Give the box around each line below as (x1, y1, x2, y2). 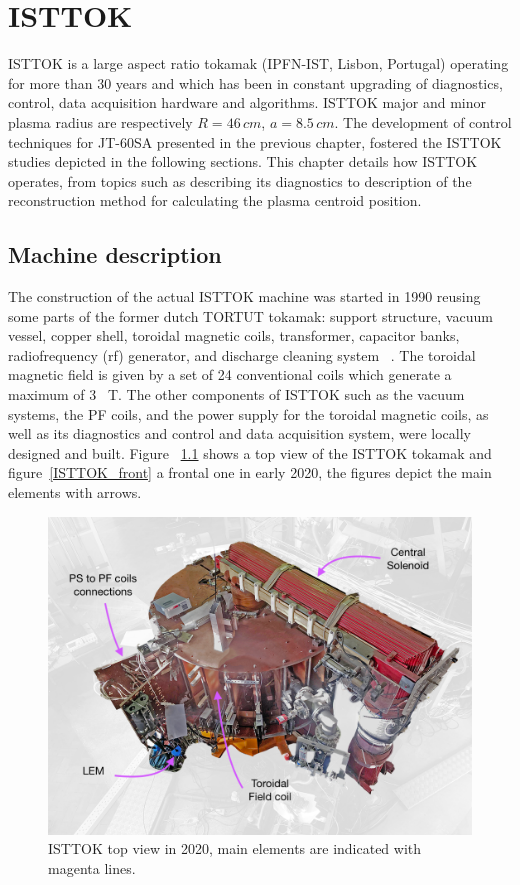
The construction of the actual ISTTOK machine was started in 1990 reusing (8, 286, 481, 307)
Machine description (8, 239, 222, 270)
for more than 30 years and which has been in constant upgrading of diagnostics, (8, 72, 503, 93)
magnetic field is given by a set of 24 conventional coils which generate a (8, 364, 452, 385)
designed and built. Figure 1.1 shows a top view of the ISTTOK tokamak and (8, 442, 492, 463)
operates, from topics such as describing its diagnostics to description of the (8, 170, 472, 191)
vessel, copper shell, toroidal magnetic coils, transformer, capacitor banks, (8, 325, 460, 346)
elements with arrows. (8, 482, 142, 503)
